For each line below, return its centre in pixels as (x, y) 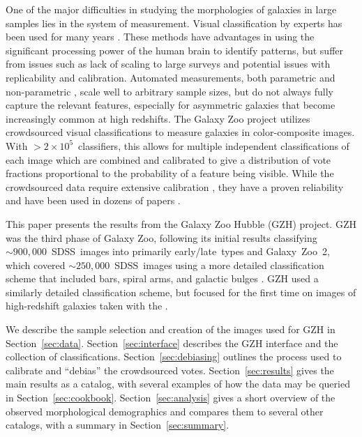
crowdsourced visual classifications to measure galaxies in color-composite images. (180, 132)
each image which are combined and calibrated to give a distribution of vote (168, 159)
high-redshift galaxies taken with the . (87, 306)
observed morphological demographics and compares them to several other (165, 411)
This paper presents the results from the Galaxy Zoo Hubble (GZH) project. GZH (181, 223)
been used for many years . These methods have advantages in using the (160, 37)
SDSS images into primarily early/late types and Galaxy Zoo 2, (191, 251)
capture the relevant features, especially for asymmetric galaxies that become (171, 105)
